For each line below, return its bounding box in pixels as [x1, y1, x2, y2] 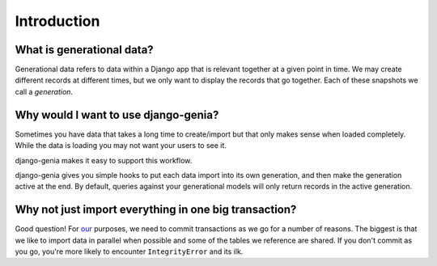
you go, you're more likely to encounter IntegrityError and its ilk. [15, 247, 244, 256]
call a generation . [15, 87, 73, 96]
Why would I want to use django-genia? [15, 108, 219, 121]
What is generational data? [15, 43, 154, 57]
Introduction [15, 12, 100, 30]
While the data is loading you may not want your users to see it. [15, 141, 227, 150]
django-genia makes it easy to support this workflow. [15, 155, 193, 165]
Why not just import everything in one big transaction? [15, 203, 297, 217]
